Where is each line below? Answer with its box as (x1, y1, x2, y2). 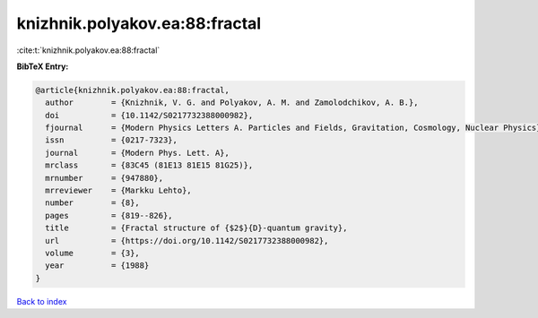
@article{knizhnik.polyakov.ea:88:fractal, (35, 85, 230, 95)
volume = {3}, (45, 248, 141, 258)
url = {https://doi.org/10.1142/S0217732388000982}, (45, 236, 329, 245)
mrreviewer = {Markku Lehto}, (45, 185, 192, 196)
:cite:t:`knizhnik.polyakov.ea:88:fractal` (16, 45, 161, 56)
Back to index (16, 296, 67, 306)
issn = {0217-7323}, (45, 135, 178, 145)
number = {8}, (45, 198, 141, 208)
